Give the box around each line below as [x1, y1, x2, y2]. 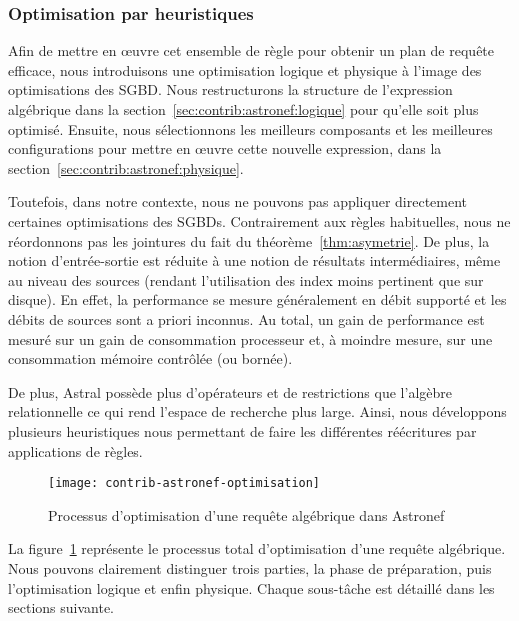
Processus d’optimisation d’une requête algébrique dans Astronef [48, 504, 445, 525]
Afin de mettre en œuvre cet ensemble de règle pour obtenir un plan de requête [8, 40, 495, 61]
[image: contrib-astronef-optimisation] [48, 476, 321, 491]
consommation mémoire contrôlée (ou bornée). [8, 348, 293, 369]
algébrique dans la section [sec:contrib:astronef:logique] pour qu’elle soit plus [8, 99, 479, 119]
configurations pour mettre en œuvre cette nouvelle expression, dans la [8, 138, 442, 159]
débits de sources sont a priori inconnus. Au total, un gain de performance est [8, 308, 485, 329]
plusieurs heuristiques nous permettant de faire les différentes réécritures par [8, 420, 477, 441]
